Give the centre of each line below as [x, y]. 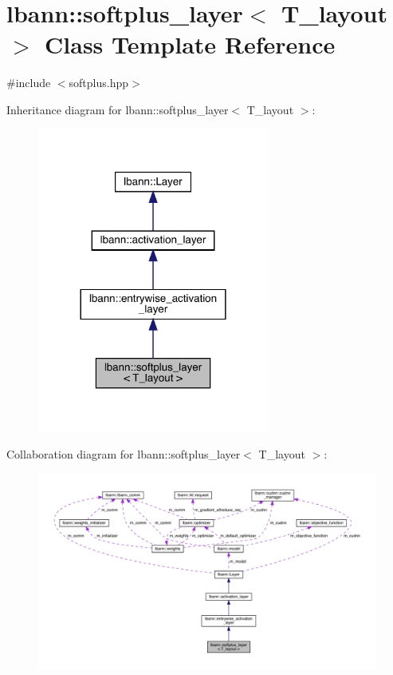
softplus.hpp [99, 83]
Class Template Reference [190, 44]
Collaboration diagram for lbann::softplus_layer [124, 453]
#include [29, 83]
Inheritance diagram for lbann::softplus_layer [118, 109]
